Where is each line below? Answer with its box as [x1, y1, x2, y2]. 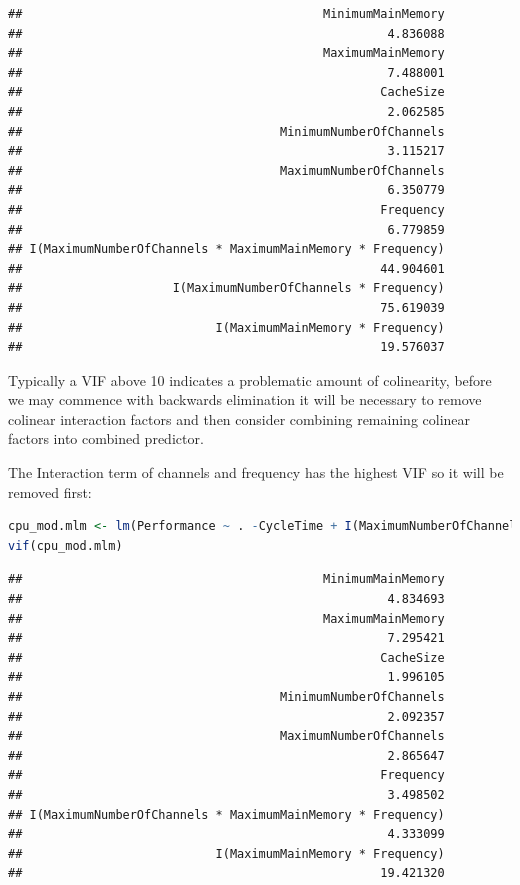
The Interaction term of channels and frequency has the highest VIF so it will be [8, 462, 504, 483]
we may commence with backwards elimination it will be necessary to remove [8, 389, 482, 410]
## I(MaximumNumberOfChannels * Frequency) [8, 281, 445, 296]
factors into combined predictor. [8, 428, 204, 449]
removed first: [8, 481, 92, 502]
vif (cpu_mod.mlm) [8, 538, 123, 553]
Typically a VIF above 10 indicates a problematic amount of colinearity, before [8, 369, 492, 390]
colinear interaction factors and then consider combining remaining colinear [8, 408, 471, 429]
